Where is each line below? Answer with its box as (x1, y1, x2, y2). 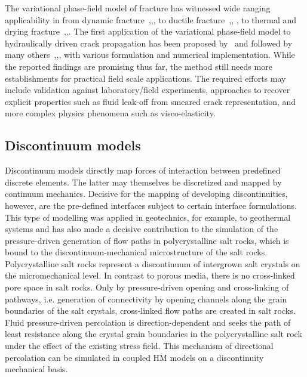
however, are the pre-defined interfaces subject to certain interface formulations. (5, 199, 297, 211)
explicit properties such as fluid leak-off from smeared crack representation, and (5, 95, 296, 107)
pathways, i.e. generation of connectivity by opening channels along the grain (5, 292, 287, 305)
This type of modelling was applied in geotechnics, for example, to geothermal (5, 211, 291, 223)
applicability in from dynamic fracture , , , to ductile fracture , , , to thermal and (5, 13, 297, 26)
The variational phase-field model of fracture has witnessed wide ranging (5, 2, 271, 14)
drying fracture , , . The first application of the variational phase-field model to (5, 25, 291, 38)
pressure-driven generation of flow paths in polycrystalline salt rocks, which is (5, 234, 289, 246)
